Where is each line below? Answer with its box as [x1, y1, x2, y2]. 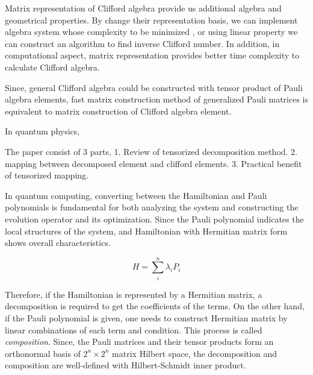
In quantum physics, [5, 125, 80, 137]
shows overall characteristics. [5, 236, 111, 249]
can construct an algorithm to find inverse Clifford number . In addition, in [5, 37, 280, 49]
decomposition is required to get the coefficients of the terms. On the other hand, [5, 300, 305, 312]
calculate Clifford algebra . [5, 60, 100, 73]
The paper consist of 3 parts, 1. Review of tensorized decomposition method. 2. [5, 145, 298, 157]
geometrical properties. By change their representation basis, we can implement [5, 13, 298, 26]
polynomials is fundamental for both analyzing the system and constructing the [5, 201, 299, 213]
